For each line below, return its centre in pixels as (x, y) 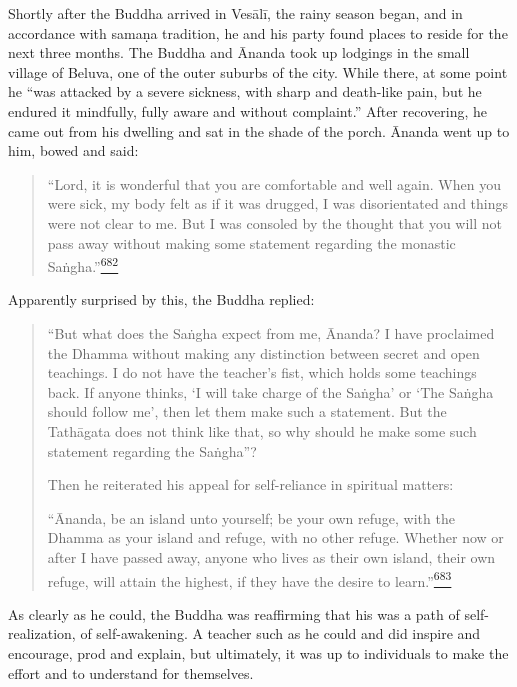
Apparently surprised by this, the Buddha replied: (161, 299)
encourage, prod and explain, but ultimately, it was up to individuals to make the (258, 652)
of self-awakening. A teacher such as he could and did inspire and (280, 633)
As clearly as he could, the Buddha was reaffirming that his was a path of (234, 613)
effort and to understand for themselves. (131, 672)
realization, (42, 633)
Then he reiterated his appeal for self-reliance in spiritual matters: (250, 484)
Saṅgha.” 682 (83, 264)
